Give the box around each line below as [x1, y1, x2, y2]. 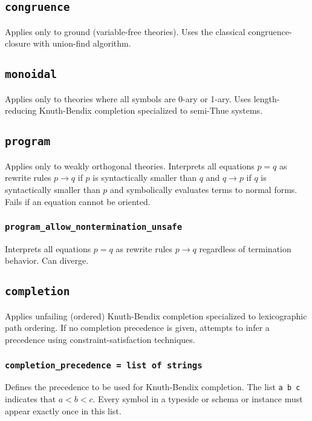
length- [253, 92, 280, 105]
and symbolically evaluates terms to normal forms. [110, 183, 297, 195]
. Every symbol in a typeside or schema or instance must [93, 393, 303, 405]
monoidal [5, 68, 57, 81]
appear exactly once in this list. [5, 404, 122, 417]
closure [5, 37, 31, 50]
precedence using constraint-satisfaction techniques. [5, 333, 195, 346]
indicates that [5, 393, 56, 405]
